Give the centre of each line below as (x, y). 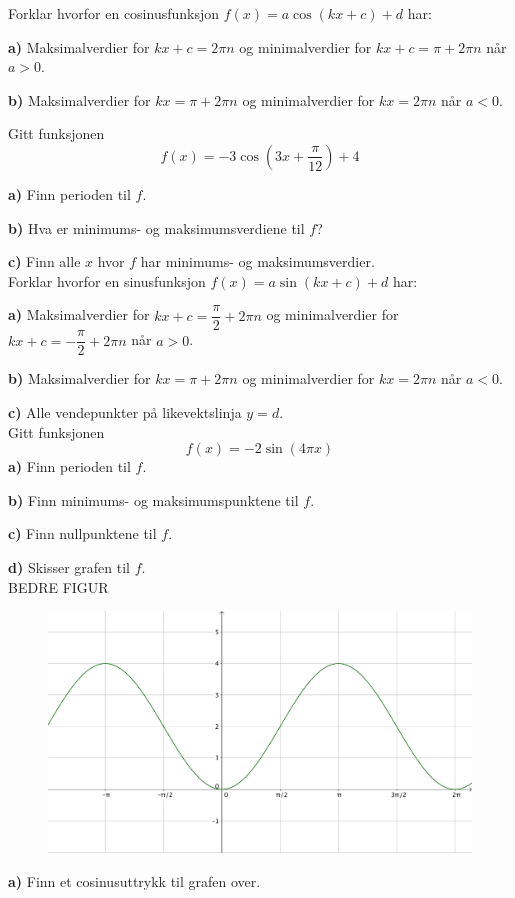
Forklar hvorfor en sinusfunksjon (107, 280)
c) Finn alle (44, 261)
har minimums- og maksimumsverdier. (257, 261)
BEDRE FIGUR (58, 586)
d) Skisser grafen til (69, 567)
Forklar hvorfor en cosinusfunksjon (114, 13)
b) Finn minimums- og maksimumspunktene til (153, 499)
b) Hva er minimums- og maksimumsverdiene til (156, 227)
